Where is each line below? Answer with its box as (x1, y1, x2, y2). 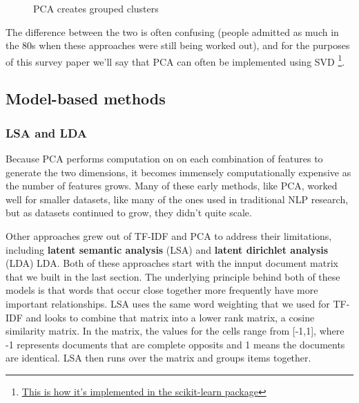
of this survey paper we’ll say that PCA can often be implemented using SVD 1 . (6, 52, 345, 68)
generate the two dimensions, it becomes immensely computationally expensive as (6, 165, 351, 179)
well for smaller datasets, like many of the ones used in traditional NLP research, (6, 191, 349, 206)
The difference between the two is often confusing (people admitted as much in (6, 24, 339, 39)
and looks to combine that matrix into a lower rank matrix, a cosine (26, 310, 315, 324)
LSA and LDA (6, 124, 88, 141)
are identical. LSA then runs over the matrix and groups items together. (6, 350, 311, 365)
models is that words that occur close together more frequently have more (6, 283, 318, 297)
